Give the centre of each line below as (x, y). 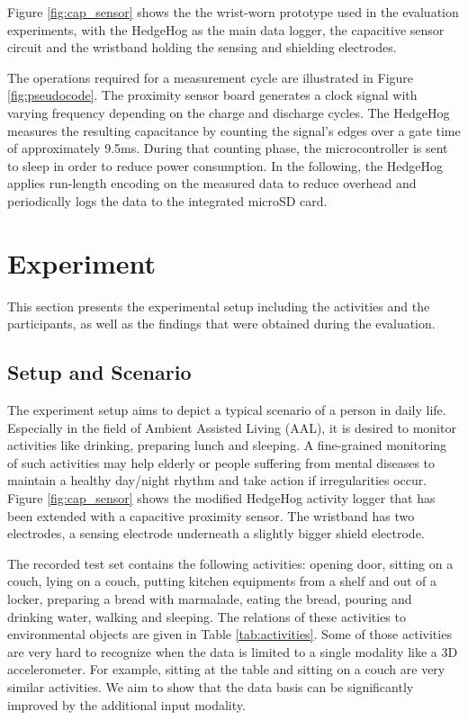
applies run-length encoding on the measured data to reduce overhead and (212, 183)
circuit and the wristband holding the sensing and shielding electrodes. (202, 47)
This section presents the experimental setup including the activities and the (219, 306)
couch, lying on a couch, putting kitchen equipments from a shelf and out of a (222, 581)
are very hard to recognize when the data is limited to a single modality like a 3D (233, 651)
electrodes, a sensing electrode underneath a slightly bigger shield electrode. (216, 533)
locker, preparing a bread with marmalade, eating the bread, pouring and (210, 598)
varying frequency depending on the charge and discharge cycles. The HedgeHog (229, 112)
